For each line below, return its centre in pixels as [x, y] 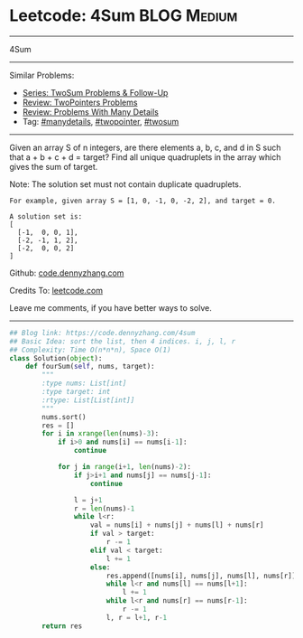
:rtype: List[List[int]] [88, 400]
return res [62, 626]
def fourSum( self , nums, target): [90, 367]
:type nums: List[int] [84, 384]
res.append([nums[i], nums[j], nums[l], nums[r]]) [203, 576]
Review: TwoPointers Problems [80, 102]
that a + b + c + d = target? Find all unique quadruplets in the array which [145, 157]
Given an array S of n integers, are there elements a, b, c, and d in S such [145, 147]
